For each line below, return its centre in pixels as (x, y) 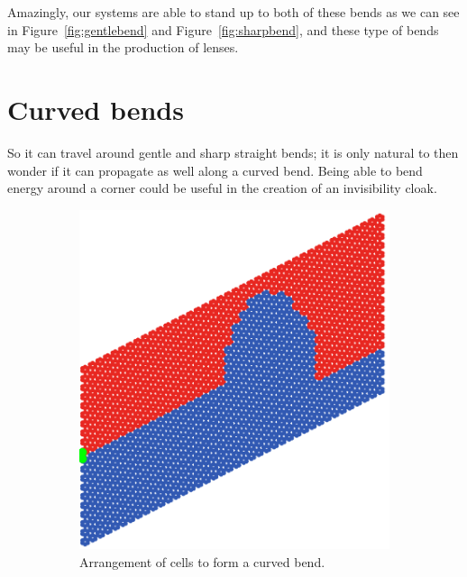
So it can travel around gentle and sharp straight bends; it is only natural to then (233, 152)
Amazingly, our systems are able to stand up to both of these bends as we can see (233, 12)
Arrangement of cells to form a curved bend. (202, 561)
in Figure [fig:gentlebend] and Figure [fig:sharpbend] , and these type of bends (223, 29)
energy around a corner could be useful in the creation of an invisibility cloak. (222, 188)
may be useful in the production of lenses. (123, 47)
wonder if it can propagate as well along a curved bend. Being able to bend (215, 170)
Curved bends (96, 109)
